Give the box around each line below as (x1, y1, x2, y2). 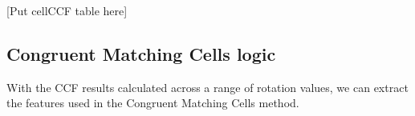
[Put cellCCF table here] (6, 2, 128, 18)
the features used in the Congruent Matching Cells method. (6, 94, 299, 111)
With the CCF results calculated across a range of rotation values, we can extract (6, 78, 409, 95)
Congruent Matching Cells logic (6, 41, 276, 66)
